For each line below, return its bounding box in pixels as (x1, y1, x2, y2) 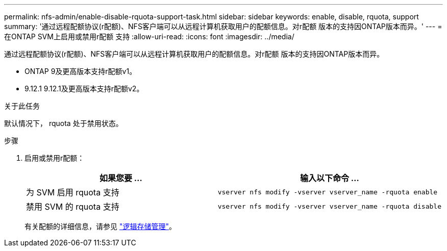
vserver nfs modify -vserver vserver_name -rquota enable (217, 188, 438, 196)
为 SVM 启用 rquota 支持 (26, 187, 119, 197)
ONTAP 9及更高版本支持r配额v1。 (24, 67, 137, 76)
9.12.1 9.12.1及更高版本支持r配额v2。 (24, 84, 144, 93)
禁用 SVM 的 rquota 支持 (26, 202, 119, 212)
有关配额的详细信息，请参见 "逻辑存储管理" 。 (24, 222, 176, 231)
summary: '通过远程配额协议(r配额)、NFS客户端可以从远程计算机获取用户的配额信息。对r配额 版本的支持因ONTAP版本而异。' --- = (4, 22, 442, 31)
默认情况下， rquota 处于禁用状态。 (4, 119, 123, 128)
